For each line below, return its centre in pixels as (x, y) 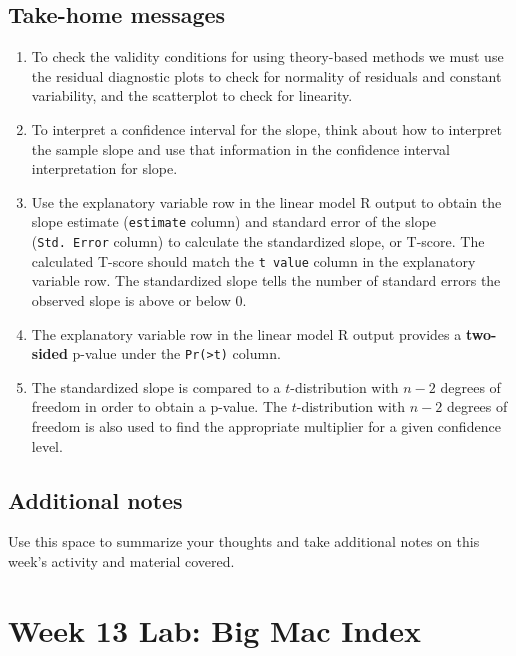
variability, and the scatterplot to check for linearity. (192, 95)
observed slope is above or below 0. (139, 299)
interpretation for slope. (104, 168)
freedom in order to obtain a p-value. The (159, 406)
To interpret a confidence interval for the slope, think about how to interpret (266, 128)
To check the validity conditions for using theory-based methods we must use (267, 56)
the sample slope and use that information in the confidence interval (240, 148)
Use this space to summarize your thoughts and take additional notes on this (244, 541)
